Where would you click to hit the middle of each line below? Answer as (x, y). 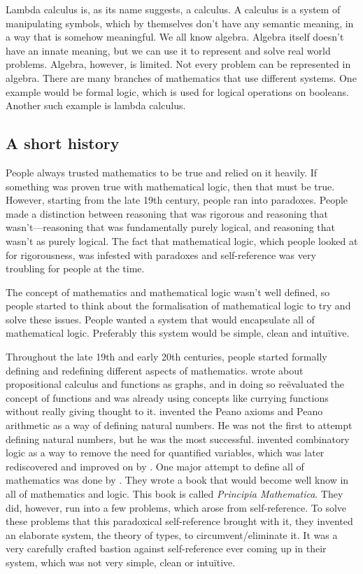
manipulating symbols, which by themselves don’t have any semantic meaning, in (180, 23)
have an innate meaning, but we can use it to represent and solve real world (168, 50)
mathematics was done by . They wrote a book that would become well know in (177, 480)
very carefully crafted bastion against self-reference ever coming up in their (166, 548)
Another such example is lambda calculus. (96, 105)
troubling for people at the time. (75, 268)
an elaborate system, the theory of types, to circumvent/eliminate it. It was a (172, 534)
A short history (63, 143)
